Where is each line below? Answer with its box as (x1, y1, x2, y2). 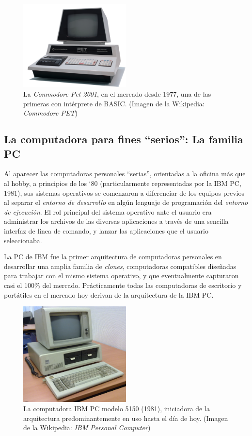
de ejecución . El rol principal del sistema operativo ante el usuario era (4, 206, 212, 217)
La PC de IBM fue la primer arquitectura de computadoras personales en (4, 252, 222, 262)
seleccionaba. (4, 235, 42, 245)
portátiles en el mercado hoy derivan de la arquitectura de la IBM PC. (4, 289, 214, 300)
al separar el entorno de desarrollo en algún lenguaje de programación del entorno (4, 197, 248, 207)
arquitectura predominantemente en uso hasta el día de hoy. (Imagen (23, 413, 228, 423)
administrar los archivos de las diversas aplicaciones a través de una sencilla (4, 216, 229, 226)
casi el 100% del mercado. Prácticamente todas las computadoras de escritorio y (4, 280, 242, 290)
